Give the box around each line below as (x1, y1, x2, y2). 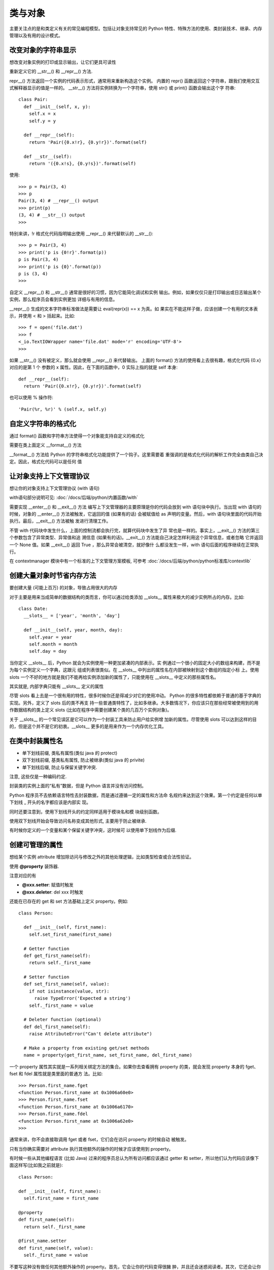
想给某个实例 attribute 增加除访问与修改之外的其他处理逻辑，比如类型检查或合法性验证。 (9, 854, 194, 860)
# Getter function (23, 945, 70, 951)
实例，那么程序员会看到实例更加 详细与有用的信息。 (9, 296, 118, 302)
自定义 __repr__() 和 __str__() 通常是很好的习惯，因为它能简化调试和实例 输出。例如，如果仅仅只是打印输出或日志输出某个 (9, 289, 261, 295)
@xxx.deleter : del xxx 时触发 (22, 889, 84, 895)
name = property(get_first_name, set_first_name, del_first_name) (23, 1052, 192, 1058)
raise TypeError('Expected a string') (34, 996, 131, 1001)
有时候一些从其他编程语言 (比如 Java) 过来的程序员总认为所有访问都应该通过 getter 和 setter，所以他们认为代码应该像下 (9, 1155, 259, 1161)
